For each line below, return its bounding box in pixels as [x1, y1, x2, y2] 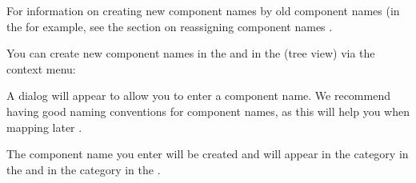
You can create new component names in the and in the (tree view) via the [6, 45, 375, 62]
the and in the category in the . [6, 161, 161, 177]
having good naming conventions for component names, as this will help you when [6, 102, 410, 119]
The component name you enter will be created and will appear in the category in [6, 145, 409, 162]
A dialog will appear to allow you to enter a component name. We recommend [6, 87, 390, 104]
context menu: [6, 60, 76, 77]
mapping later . [6, 118, 82, 135]
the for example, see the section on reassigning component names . [6, 18, 333, 34]
